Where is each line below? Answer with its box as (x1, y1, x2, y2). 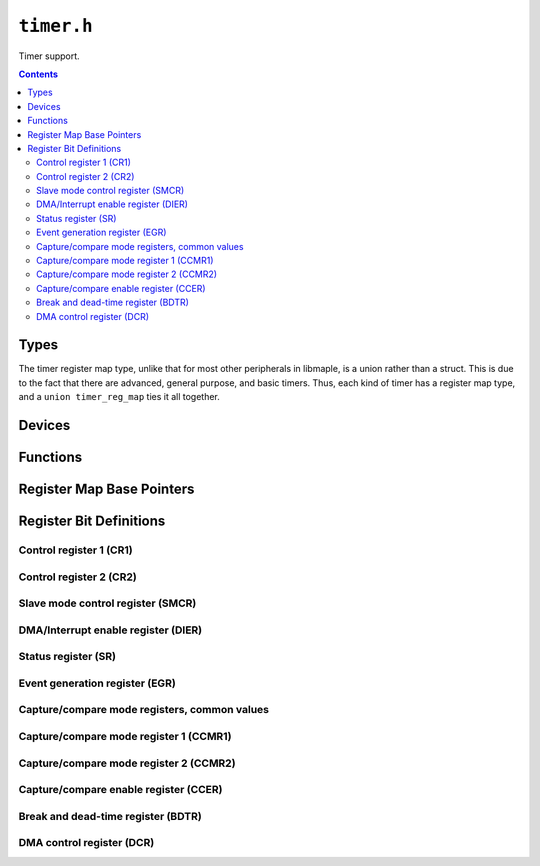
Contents (18, 68, 59, 80)
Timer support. (18, 50, 80, 62)
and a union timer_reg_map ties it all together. (18, 391, 220, 403)
